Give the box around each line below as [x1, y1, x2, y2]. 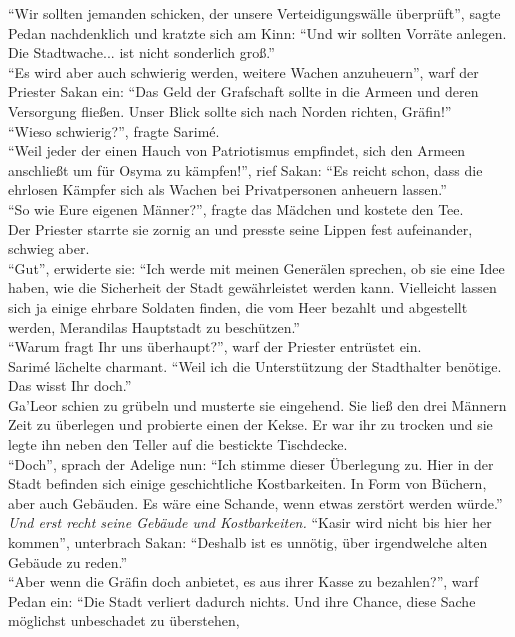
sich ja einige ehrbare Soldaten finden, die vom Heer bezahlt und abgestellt [8, 296, 468, 317]
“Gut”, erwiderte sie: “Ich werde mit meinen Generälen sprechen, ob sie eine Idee [8, 257, 505, 278]
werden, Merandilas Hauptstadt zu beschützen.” [8, 316, 300, 337]
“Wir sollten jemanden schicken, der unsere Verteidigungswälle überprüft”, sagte [8, 3, 501, 23]
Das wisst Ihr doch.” [8, 375, 132, 396]
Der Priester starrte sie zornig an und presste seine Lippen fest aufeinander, [8, 218, 473, 239]
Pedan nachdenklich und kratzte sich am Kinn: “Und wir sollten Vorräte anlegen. [8, 22, 507, 43]
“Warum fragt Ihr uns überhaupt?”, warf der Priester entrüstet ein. [8, 336, 422, 357]
